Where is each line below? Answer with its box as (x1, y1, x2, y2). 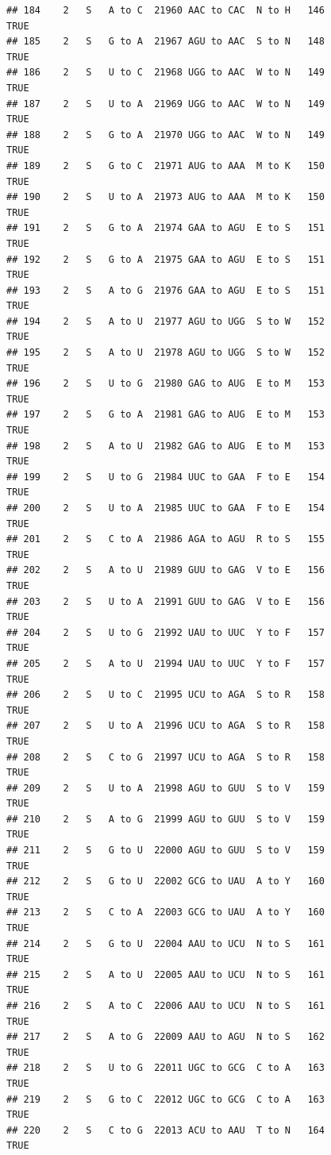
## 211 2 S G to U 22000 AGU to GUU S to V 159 (6, 845, 325, 857)
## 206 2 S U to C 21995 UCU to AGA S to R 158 (6, 689, 325, 701)
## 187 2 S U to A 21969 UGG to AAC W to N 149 (6, 98, 325, 110)
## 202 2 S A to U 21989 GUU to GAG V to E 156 (6, 564, 325, 576)
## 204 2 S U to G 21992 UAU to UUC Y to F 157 (6, 626, 325, 638)
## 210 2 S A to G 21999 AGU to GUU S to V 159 (6, 813, 325, 825)
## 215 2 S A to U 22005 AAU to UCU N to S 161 (6, 968, 325, 980)
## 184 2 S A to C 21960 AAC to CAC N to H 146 (6, 5, 325, 16)
